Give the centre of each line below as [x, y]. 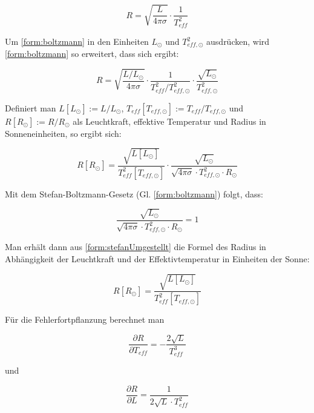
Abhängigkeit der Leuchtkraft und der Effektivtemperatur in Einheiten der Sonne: [157, 259]
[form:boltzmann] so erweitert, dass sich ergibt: [92, 54]
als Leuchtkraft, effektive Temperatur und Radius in [169, 121]
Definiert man [31, 107]
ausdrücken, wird [238, 41]
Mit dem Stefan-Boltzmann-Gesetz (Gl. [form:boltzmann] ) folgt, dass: [134, 193]
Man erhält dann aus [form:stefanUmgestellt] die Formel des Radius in [136, 247]
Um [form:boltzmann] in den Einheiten [77, 41]
